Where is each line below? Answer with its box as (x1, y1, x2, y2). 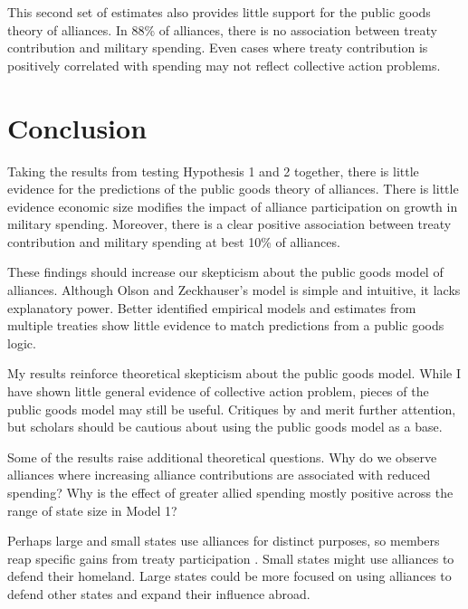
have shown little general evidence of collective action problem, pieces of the (7, 382, 429, 401)
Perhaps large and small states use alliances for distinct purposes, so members (7, 531, 440, 550)
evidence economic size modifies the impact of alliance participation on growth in (7, 196, 458, 215)
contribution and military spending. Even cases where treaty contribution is (7, 38, 428, 57)
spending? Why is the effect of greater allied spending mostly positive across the (7, 483, 454, 501)
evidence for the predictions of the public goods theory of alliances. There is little (7, 179, 459, 198)
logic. (7, 333, 36, 352)
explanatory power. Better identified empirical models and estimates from (7, 298, 416, 317)
